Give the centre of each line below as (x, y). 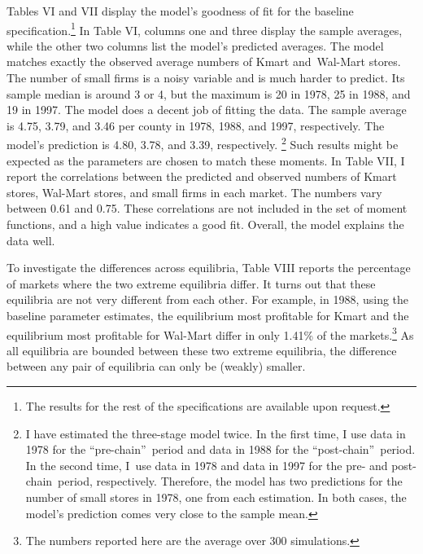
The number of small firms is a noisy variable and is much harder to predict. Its (206, 78)
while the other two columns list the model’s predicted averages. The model (195, 45)
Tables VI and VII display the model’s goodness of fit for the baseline (180, 11)
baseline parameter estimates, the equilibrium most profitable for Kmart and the (208, 315)
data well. (31, 240)
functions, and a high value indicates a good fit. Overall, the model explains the (205, 224)
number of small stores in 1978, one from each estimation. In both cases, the (216, 497)
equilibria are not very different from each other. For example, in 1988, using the (208, 299)
